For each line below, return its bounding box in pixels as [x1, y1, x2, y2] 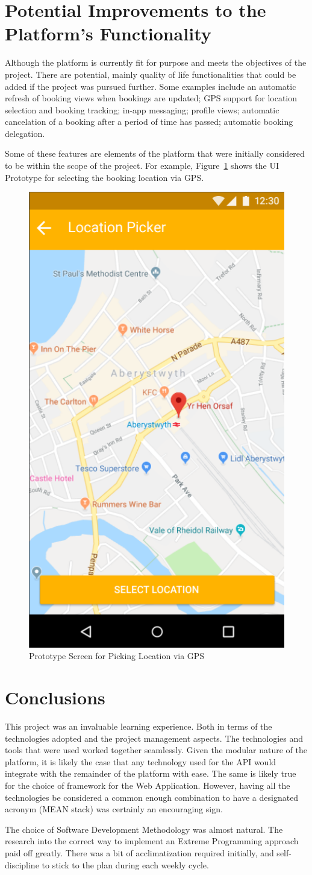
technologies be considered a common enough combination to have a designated [5, 791, 299, 803]
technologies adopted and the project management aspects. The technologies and [5, 731, 303, 744]
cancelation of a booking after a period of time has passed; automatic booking [5, 115, 293, 128]
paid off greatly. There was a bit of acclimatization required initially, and [5, 847, 274, 859]
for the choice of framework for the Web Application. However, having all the [5, 779, 290, 792]
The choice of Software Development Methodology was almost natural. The [5, 823, 283, 835]
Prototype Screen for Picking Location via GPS [29, 649, 205, 662]
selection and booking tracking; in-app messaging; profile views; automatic [5, 103, 279, 116]
